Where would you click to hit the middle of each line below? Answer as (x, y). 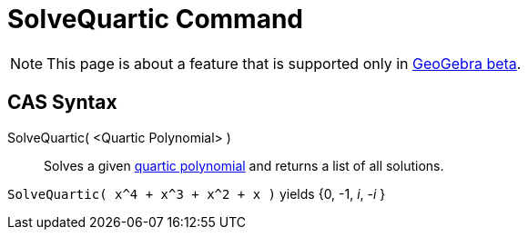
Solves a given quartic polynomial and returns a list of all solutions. (244, 165)
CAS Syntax (62, 103)
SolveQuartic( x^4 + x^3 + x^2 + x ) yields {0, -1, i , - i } (197, 193)
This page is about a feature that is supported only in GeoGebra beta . (284, 63)
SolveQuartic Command (156, 19)
